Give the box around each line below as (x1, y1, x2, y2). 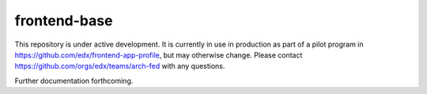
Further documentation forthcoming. (14, 76, 134, 85)
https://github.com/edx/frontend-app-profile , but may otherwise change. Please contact (14, 50, 303, 59)
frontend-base (14, 12, 113, 29)
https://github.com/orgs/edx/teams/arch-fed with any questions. (14, 62, 225, 71)
